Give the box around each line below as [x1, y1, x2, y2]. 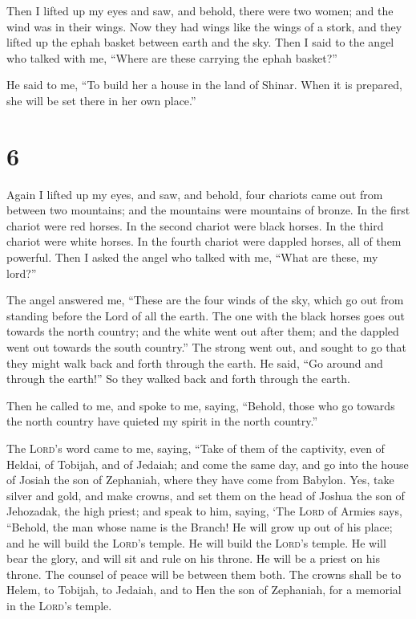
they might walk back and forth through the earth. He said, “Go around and [6, 354, 383, 371]
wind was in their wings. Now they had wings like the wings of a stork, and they [6, 18, 402, 35]
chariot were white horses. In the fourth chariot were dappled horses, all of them [6, 233, 402, 250]
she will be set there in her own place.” [6, 92, 196, 108]
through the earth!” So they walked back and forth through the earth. [6, 370, 350, 387]
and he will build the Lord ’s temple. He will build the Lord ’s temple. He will [6, 534, 386, 551]
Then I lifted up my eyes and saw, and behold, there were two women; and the [6, 2, 394, 18]
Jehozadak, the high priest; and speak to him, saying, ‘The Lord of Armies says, [6, 503, 402, 519]
